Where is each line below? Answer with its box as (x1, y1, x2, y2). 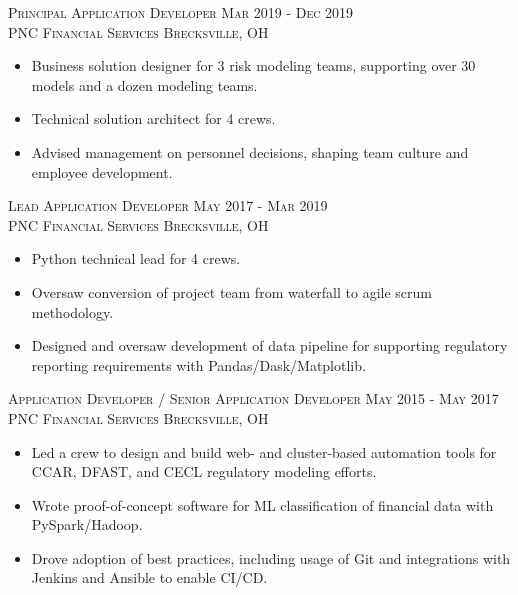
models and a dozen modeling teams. (31, 74, 258, 95)
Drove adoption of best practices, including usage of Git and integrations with (31, 547, 511, 568)
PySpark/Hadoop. (31, 514, 143, 535)
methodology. (31, 301, 114, 322)
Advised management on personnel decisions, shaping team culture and (31, 141, 469, 162)
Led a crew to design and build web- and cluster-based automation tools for (31, 441, 497, 462)
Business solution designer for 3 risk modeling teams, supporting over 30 (31, 55, 476, 76)
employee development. (31, 161, 173, 182)
